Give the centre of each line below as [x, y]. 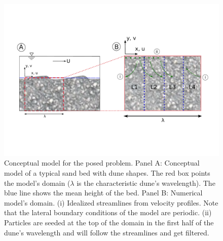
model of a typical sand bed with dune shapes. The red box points [107, 172]
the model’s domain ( [37, 183]
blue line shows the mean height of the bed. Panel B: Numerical [103, 193]
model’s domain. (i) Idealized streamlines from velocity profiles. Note [111, 202]
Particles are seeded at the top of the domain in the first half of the [109, 222]
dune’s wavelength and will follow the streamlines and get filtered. [107, 232]
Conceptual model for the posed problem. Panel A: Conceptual [102, 163]
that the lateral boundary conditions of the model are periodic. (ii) [108, 212]
